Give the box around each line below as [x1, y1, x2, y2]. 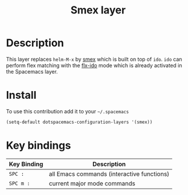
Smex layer [70, 4, 126, 17]
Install [6, 89, 37, 102]
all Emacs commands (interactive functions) [48, 170, 170, 178]
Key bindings [6, 138, 71, 152]
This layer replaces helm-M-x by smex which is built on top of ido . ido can [6, 55, 183, 62]
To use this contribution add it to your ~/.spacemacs [6, 107, 130, 114]
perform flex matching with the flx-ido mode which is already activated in [6, 62, 182, 69]
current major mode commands [48, 179, 135, 187]
